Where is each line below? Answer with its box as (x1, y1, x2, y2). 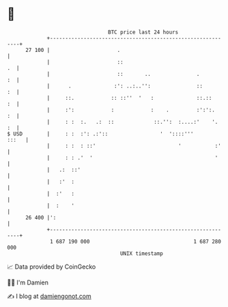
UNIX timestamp (119, 250, 164, 257)
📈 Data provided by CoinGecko (7, 263, 96, 271)
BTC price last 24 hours (108, 29, 179, 36)
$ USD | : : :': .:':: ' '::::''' (7, 130, 194, 137)
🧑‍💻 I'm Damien (7, 278, 49, 286)
